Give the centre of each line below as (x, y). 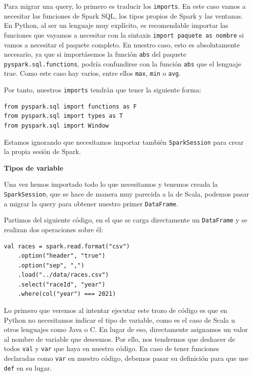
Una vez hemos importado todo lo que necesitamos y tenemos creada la (111, 184)
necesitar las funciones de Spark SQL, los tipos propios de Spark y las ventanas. (124, 15)
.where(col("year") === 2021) (67, 294)
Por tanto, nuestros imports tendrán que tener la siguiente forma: (103, 90)
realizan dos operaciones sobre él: (53, 229)
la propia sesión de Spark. (42, 151)
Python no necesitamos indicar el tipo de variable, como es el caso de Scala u (120, 320)
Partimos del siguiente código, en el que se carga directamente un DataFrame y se (126, 220)
